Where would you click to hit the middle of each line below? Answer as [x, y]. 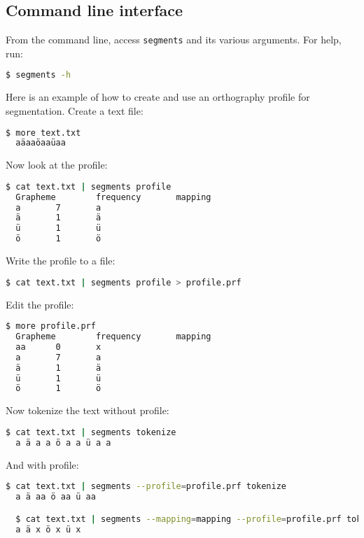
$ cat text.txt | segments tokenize [91, 432]
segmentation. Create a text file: [75, 110]
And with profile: [42, 464]
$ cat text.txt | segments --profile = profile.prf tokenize [146, 487]
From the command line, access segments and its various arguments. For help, [174, 40]
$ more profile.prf [51, 326]
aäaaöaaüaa [41, 143]
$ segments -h [38, 75]
